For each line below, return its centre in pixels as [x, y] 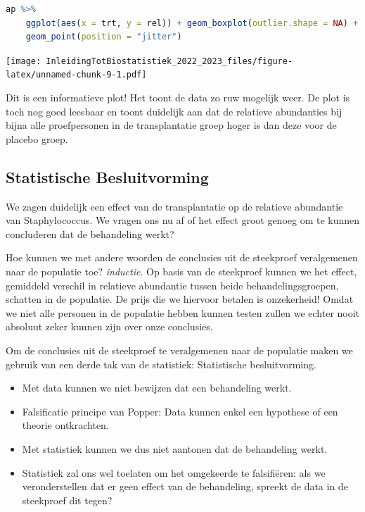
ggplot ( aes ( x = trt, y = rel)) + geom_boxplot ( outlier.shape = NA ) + [192, 23]
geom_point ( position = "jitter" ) [104, 37]
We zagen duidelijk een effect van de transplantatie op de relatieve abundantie [174, 206]
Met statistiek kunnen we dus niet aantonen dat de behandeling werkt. [175, 448]
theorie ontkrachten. [65, 425]
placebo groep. [37, 138]
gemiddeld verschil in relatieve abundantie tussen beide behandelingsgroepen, [172, 285]
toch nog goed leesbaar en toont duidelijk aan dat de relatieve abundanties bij [174, 111]
